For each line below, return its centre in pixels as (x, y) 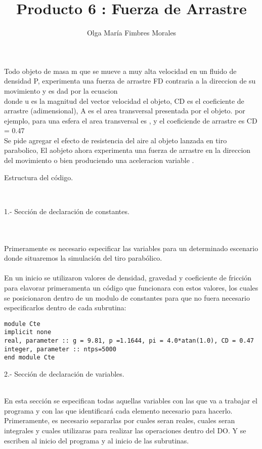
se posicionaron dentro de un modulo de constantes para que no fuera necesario (127, 297)
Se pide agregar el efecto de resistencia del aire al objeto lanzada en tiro (116, 140)
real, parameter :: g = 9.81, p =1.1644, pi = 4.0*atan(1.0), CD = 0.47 (129, 341)
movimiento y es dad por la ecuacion (61, 90)
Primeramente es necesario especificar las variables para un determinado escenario (131, 248)
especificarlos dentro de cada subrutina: (65, 308)
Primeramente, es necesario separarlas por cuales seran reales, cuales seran (120, 420)
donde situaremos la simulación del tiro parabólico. (83, 258)
